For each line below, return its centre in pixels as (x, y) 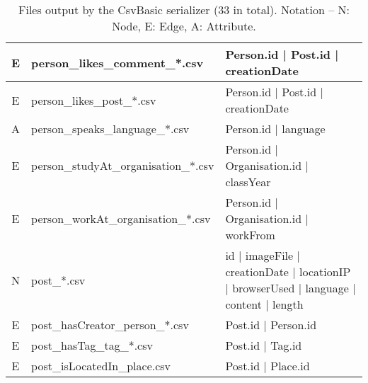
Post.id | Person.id (271, 325)
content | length (264, 304)
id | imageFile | (263, 255)
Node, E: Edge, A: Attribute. (184, 26)
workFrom (250, 235)
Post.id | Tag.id (264, 345)
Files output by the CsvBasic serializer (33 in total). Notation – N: (184, 10)
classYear (248, 182)
